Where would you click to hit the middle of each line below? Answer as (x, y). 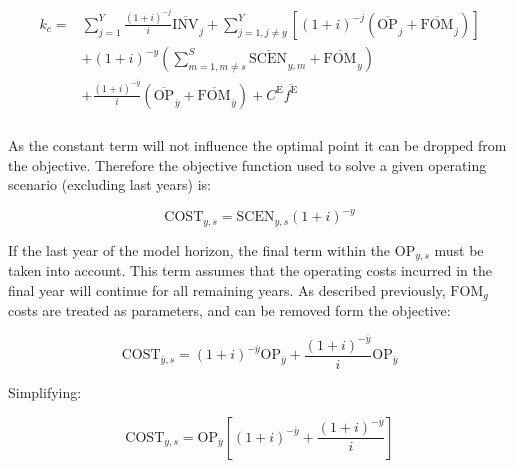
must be (459, 249)
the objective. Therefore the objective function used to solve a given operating (247, 164)
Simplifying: (45, 391)
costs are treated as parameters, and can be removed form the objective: (229, 310)
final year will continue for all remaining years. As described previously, (227, 289)
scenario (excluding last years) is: (109, 184)
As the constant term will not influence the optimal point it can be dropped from (257, 145)
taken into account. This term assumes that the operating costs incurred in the (250, 270)
